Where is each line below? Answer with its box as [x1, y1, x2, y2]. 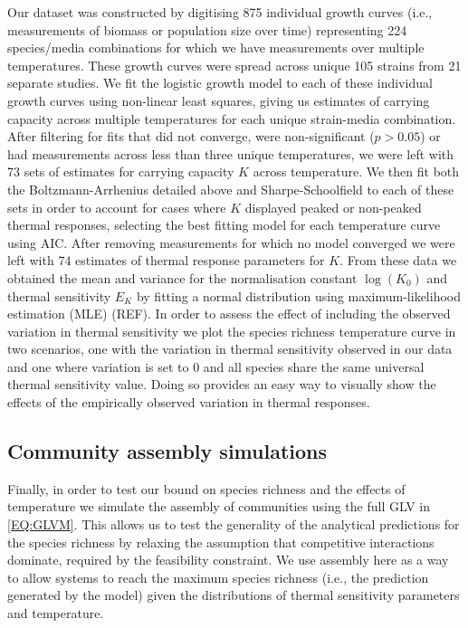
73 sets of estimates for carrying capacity [7, 162, 234, 181]
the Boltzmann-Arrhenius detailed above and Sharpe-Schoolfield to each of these [7, 179, 454, 198]
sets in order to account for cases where [7, 197, 226, 216]
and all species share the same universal [203, 357, 425, 376]
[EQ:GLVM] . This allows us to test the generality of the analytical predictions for [7, 515, 460, 534]
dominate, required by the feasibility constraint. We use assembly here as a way [7, 550, 449, 569]
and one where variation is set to [7, 357, 189, 376]
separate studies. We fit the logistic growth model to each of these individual [7, 73, 433, 92]
